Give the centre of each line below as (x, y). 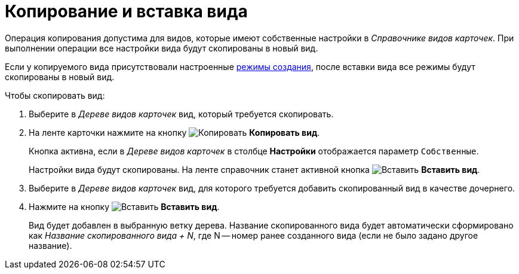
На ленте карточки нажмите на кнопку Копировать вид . (174, 132)
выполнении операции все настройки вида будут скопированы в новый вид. (162, 48)
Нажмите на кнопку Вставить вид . (124, 206)
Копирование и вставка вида (126, 11)
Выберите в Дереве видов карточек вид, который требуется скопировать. (181, 114)
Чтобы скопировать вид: (55, 95)
